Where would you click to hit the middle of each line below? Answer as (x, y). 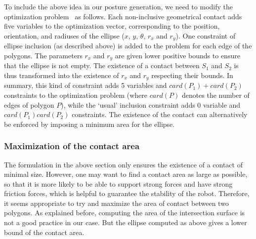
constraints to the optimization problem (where (76, 95)
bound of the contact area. (44, 232)
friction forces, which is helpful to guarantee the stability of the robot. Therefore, (127, 193)
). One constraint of (206, 35)
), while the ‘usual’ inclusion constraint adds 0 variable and (151, 104)
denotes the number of (215, 95)
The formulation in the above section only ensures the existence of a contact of (123, 164)
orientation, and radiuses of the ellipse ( (64, 35)
